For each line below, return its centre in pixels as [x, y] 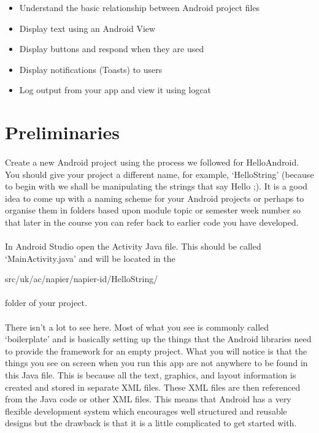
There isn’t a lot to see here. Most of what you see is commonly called [137, 327]
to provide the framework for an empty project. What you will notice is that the [156, 351]
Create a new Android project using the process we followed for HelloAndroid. [152, 162]
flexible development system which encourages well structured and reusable [146, 411]
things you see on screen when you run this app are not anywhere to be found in [156, 363]
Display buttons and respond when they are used [112, 49]
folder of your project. [46, 303]
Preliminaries [62, 132]
